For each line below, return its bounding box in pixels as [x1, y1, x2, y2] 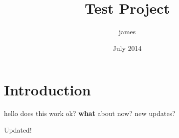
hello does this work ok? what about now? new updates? [4, 108, 176, 118]
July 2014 [112, 43, 142, 53]
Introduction [4, 80, 91, 100]
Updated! [4, 124, 32, 135]
